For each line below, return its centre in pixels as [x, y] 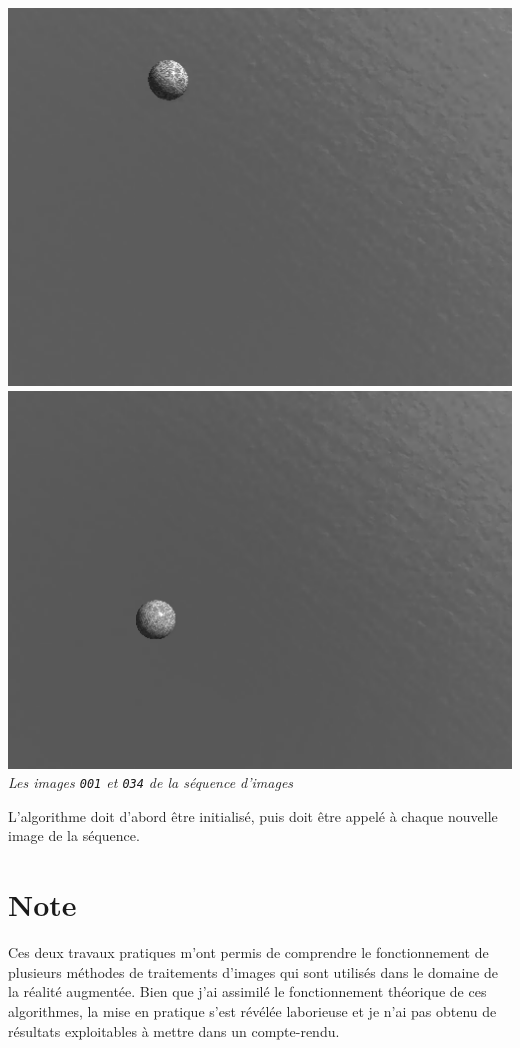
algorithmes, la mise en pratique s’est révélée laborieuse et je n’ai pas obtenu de [252, 1010]
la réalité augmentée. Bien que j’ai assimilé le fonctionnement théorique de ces [247, 991]
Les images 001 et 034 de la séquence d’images [151, 782]
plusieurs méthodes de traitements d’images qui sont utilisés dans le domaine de [253, 971]
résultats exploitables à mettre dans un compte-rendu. [174, 1030]
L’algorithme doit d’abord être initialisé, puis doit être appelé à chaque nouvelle [253, 815]
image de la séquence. [74, 835]
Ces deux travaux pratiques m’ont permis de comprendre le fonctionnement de [248, 952]
